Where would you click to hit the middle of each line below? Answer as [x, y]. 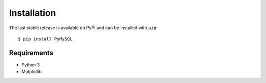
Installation [33, 13]
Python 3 [31, 65]
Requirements [31, 53]
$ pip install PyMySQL [45, 39]
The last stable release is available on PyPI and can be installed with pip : [83, 28]
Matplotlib [32, 72]
